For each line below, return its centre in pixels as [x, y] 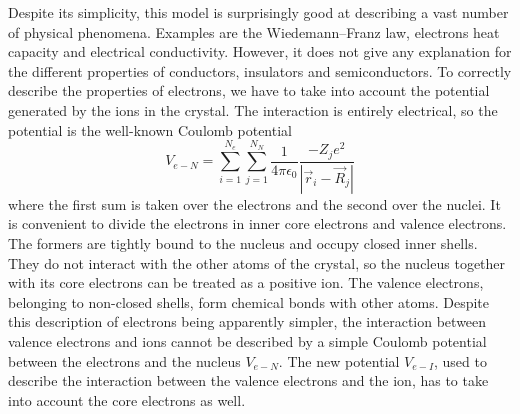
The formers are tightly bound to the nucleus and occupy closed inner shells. [243, 242]
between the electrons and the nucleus [124, 360]
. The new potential [339, 360]
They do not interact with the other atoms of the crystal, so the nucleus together [257, 262]
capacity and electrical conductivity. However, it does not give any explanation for [260, 51]
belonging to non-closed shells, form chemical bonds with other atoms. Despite [248, 301]
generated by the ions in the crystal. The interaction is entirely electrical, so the [253, 109]
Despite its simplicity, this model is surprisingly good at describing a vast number [258, 12]
